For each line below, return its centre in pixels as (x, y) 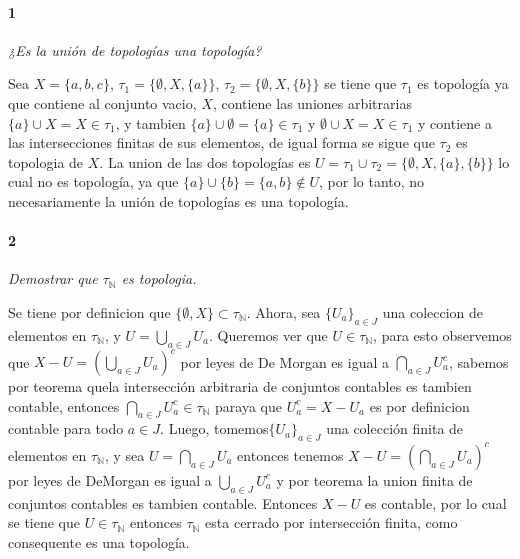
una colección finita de (395, 428)
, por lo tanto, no (372, 181)
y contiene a (455, 122)
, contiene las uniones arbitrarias (312, 102)
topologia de (46, 161)
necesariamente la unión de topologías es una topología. (178, 200)
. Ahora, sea (283, 311)
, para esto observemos (442, 334)
